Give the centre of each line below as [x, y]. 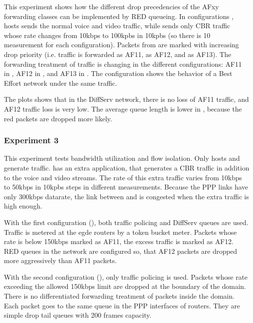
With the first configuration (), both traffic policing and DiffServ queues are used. [126, 222]
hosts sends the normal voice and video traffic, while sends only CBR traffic [117, 26]
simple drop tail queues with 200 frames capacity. [78, 315]
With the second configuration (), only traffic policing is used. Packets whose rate [126, 276]
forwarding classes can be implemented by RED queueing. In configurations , [119, 16]
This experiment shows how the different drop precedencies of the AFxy [111, 6]
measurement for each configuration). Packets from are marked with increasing [122, 45]
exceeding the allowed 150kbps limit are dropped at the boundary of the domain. [125, 286]
